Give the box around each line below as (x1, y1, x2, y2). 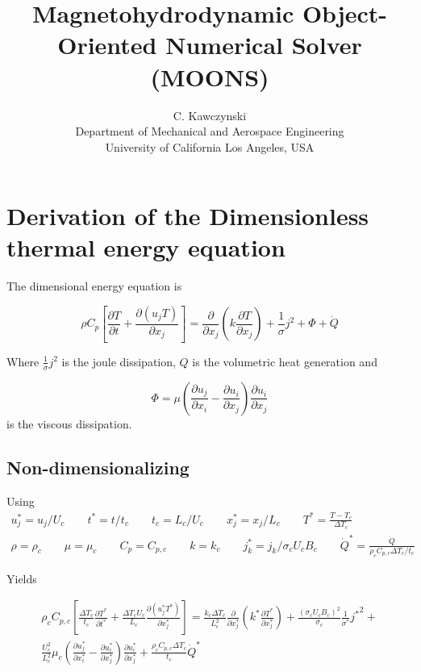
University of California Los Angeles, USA (105, 138, 315, 155)
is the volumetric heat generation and (192, 353, 377, 369)
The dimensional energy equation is (6, 278, 182, 294)
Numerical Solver (165, 28, 362, 61)
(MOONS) (150, 60, 269, 93)
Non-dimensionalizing (6, 454, 190, 479)
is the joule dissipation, (61, 353, 176, 369)
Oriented (57, 28, 157, 61)
